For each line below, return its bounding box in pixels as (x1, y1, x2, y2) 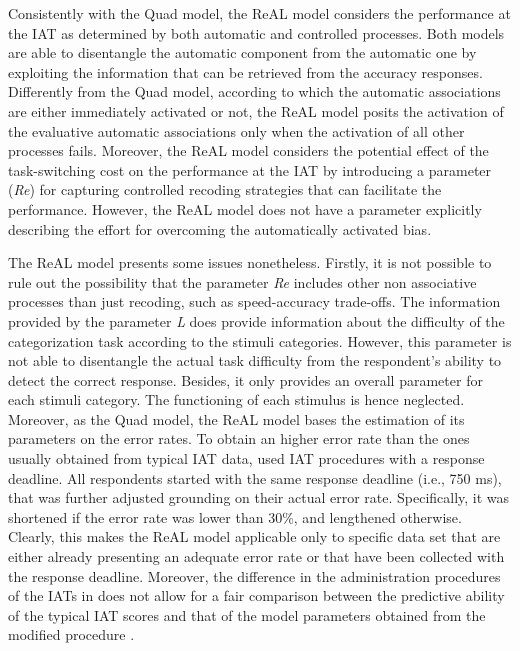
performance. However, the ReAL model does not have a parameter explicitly (8, 198, 482, 219)
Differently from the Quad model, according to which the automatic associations (8, 81, 501, 102)
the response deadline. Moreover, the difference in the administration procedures (8, 565, 501, 586)
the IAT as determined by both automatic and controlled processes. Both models (8, 22, 505, 43)
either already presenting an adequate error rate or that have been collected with (8, 546, 505, 567)
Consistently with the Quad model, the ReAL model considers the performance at (8, 3, 511, 23)
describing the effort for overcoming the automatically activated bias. (8, 218, 432, 239)
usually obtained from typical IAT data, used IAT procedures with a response (8, 448, 485, 469)
